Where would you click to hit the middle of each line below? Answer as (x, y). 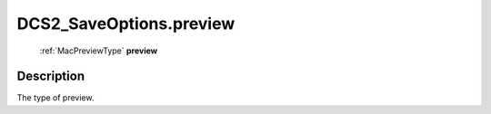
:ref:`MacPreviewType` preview (99, 51)
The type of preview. (55, 98)
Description (51, 76)
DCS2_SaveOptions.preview (126, 24)
